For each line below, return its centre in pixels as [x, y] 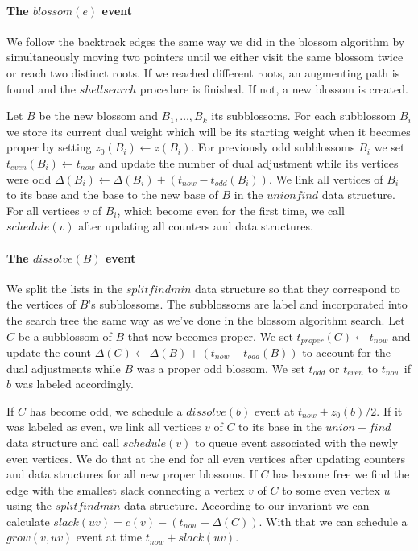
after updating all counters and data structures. [196, 226]
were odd [29, 178]
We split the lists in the [65, 288]
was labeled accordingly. [74, 384]
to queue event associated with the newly [297, 442]
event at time [109, 537]
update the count [49, 352]
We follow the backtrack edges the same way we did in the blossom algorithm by [206, 41]
